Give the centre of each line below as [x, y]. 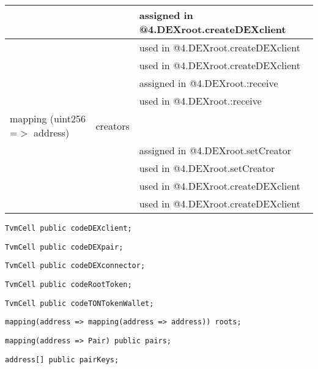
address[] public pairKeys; [62, 360]
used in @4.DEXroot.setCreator [207, 168]
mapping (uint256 [48, 118]
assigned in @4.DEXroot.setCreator [215, 150]
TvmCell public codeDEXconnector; [75, 266]
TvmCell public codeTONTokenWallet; [79, 303]
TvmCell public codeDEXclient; [68, 228]
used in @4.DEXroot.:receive [200, 101]
